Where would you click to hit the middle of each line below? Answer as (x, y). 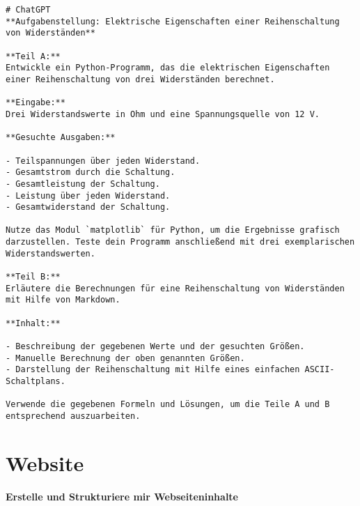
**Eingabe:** (36, 103)
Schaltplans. (36, 381)
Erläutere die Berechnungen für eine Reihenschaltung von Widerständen (175, 288)
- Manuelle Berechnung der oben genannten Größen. (125, 358)
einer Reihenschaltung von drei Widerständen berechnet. (140, 79)
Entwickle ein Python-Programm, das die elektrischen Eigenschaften (168, 68)
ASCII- (320, 370)
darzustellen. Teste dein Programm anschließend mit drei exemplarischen (180, 242)
